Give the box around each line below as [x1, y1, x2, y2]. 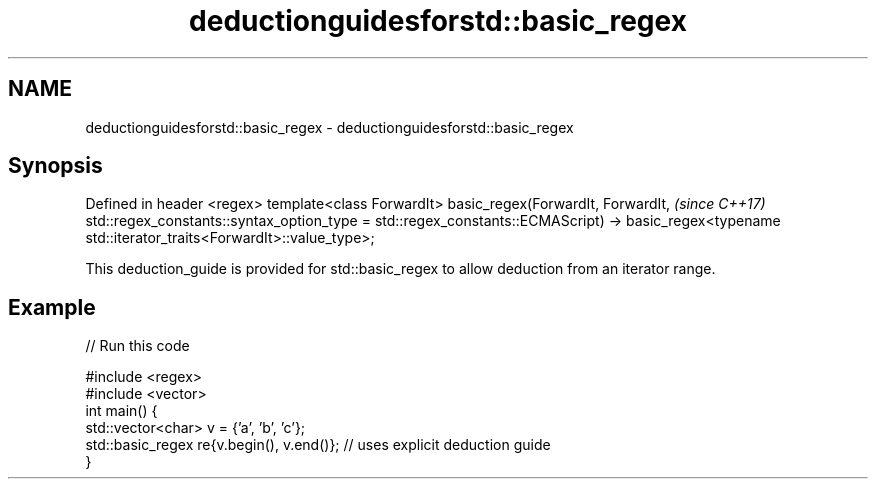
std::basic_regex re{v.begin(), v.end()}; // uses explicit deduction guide [85, 436, 551, 454]
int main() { [85, 402, 158, 420]
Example [8, 294, 96, 320]
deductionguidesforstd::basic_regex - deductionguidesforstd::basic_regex [85, 118, 574, 136]
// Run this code [85, 337, 190, 355]
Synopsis [8, 153, 103, 179]
